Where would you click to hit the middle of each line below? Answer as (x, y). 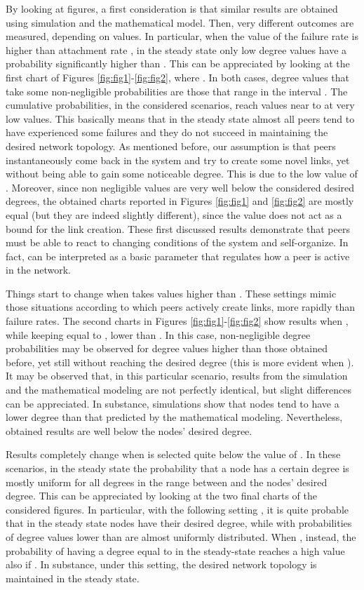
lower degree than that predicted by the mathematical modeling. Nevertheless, (174, 417)
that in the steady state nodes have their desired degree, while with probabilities (179, 523)
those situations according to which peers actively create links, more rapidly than (180, 307)
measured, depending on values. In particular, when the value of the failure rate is (182, 36)
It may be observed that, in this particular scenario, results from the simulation (177, 376)
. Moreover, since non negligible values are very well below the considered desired (180, 187)
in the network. (38, 270)
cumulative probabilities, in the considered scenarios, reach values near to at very (180, 105)
